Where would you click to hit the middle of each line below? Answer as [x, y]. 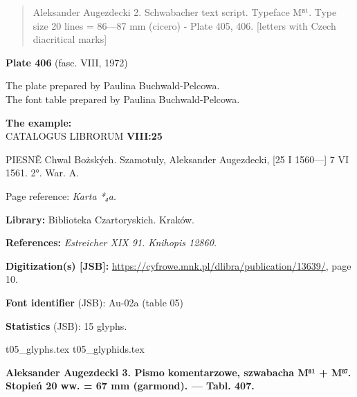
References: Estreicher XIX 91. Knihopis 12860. [111, 242]
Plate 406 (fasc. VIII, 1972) [67, 62]
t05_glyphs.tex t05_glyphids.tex [75, 349]
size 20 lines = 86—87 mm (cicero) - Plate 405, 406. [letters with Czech [184, 25]
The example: [39, 122]
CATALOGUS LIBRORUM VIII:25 [84, 136]
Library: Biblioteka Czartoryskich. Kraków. [100, 219]
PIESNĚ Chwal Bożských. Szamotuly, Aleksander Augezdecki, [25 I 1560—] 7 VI [177, 159]
